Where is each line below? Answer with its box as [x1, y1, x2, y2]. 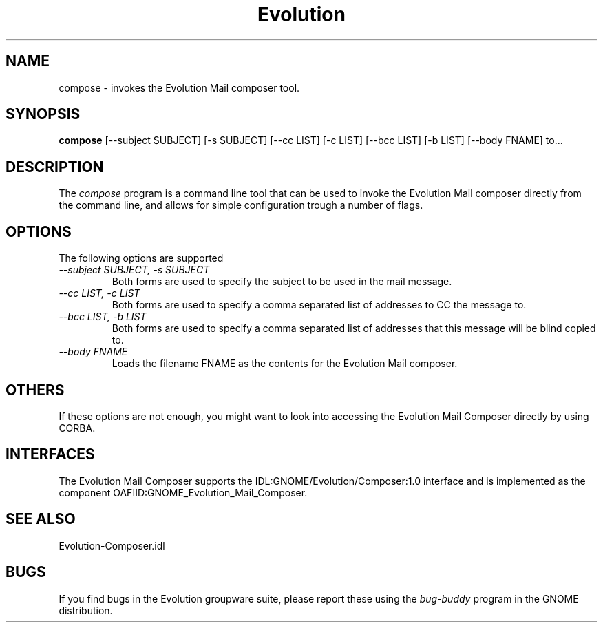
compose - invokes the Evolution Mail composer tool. [59, 81, 300, 94]
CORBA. [59, 421, 96, 434]
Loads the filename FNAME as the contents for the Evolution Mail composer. [112, 357, 458, 370]
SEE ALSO [6, 510, 76, 528]
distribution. [59, 604, 113, 616]
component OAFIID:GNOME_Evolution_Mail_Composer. [59, 486, 308, 499]
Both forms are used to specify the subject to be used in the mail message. [112, 275, 452, 288]
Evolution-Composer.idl [59, 539, 165, 552]
